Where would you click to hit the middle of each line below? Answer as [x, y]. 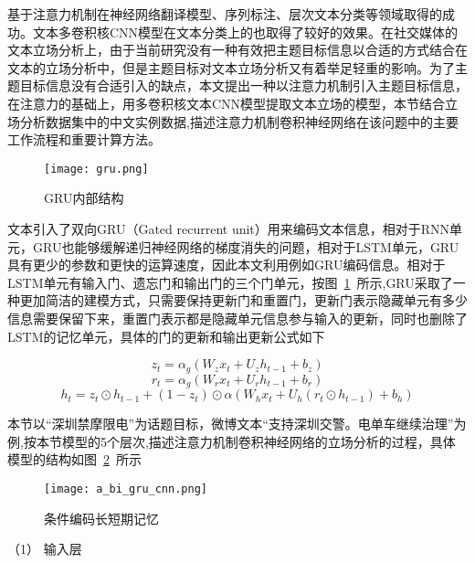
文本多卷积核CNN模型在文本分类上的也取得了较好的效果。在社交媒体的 [245, 32]
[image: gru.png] [96, 169]
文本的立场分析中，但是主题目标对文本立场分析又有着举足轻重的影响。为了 [231, 67]
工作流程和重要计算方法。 [84, 139]
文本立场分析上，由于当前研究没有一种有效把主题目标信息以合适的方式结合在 [237, 50]
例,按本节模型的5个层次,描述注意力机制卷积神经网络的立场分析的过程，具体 [232, 441]
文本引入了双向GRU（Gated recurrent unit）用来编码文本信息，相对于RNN [229, 228]
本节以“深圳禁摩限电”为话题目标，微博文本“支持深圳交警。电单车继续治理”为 [237, 424]
